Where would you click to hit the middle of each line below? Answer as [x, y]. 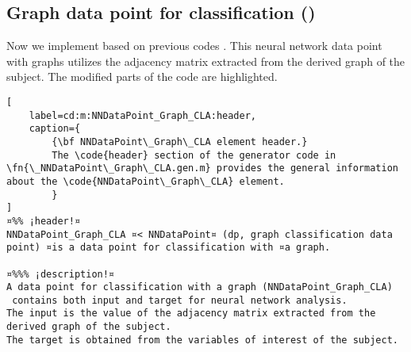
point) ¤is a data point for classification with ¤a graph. [169, 248]
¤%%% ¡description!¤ [61, 274]
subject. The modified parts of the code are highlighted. [142, 77]
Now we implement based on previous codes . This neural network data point [194, 46]
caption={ [55, 129]
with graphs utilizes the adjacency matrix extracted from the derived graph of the [206, 61]
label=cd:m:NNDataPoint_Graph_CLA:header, [142, 115]
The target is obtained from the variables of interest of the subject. [202, 340]
